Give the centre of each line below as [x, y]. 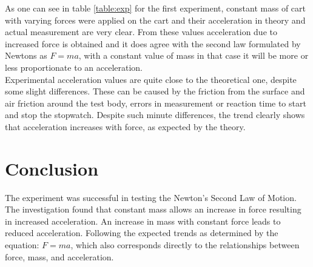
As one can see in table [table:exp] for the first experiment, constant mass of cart [156, 8]
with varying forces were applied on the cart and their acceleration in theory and [155, 20]
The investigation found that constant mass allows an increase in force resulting [153, 209]
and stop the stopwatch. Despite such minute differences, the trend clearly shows [155, 115]
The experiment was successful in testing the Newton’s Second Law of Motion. [151, 197]
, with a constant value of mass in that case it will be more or [194, 55]
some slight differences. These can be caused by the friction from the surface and [155, 91]
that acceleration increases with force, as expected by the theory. [125, 126]
